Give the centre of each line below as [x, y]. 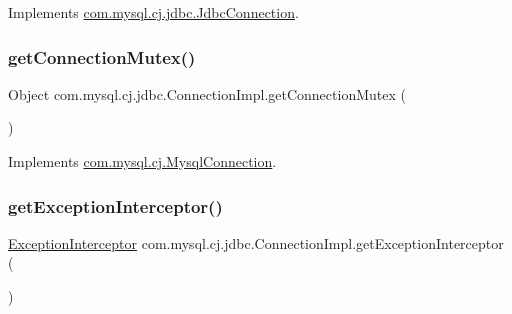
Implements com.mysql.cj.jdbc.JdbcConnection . [153, 12]
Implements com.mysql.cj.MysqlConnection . [142, 161]
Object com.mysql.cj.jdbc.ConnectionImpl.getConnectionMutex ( [207, 93]
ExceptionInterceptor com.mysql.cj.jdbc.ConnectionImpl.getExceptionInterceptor [256, 242]
